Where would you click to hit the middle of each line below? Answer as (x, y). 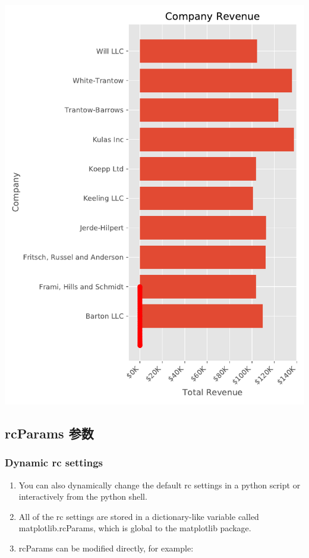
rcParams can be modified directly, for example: (106, 548)
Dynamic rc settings (54, 463)
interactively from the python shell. (83, 496)
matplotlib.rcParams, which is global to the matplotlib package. (135, 528)
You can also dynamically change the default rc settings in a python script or (160, 485)
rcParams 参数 (49, 433)
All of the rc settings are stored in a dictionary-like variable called (139, 516)
